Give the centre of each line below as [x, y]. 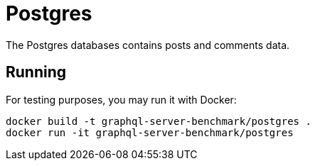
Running [36, 72]
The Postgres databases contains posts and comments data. [148, 45]
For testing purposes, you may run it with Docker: [121, 99]
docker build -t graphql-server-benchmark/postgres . [159, 121]
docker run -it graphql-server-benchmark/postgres [150, 132]
